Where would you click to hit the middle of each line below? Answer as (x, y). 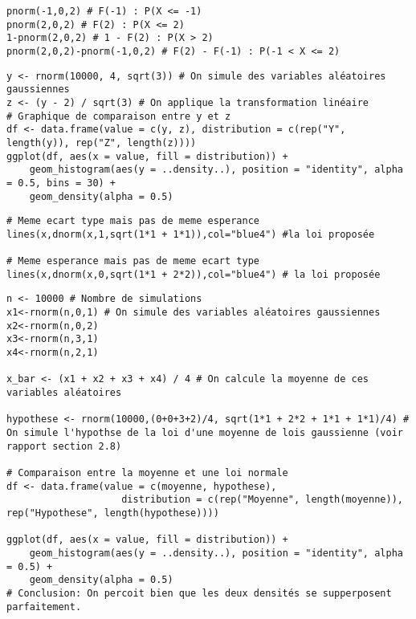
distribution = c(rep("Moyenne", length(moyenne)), (262, 500)
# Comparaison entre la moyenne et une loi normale (147, 473)
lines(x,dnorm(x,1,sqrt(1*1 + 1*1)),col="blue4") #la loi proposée (191, 234)
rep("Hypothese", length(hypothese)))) (113, 513)
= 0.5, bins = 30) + (61, 183)
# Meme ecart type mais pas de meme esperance (133, 221)
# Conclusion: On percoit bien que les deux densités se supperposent (199, 593)
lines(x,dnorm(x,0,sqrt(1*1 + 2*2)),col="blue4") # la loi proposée (194, 274)
